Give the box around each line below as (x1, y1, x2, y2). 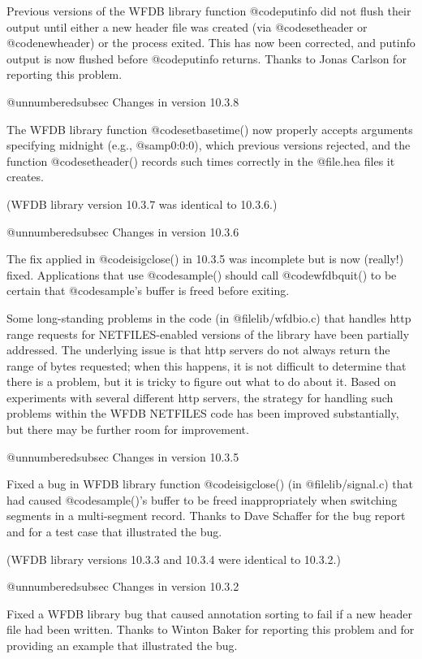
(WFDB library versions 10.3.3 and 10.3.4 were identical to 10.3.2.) (6, 550, 341, 567)
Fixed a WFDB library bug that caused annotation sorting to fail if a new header (6, 605, 413, 622)
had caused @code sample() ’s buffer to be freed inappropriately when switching (6, 491, 398, 508)
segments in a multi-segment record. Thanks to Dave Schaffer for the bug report (6, 507, 406, 524)
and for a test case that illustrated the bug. (6, 523, 222, 540)
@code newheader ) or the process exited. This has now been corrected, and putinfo (6, 34, 416, 51)
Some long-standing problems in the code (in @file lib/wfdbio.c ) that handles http (6, 309, 411, 326)
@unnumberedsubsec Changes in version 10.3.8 (6, 93, 239, 110)
